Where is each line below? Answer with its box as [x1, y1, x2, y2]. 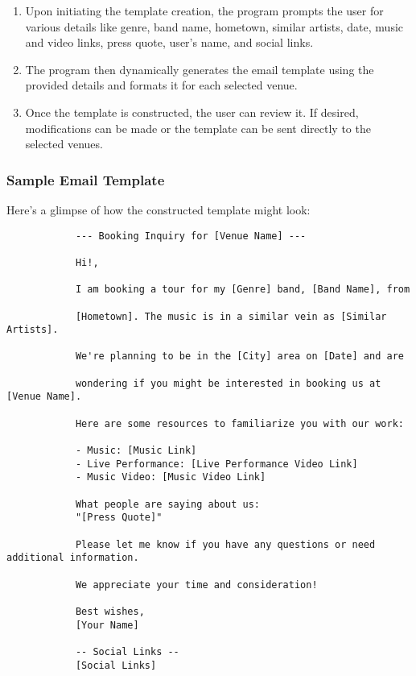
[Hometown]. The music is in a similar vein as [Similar [75, 310, 387, 322]
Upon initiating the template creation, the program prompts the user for [25, 2, 384, 19]
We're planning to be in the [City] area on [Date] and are [75, 350, 404, 363]
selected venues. [25, 135, 103, 152]
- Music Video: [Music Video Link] [75, 471, 266, 483]
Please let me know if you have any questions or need [75, 538, 376, 550]
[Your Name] [75, 619, 139, 631]
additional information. [6, 552, 139, 564]
